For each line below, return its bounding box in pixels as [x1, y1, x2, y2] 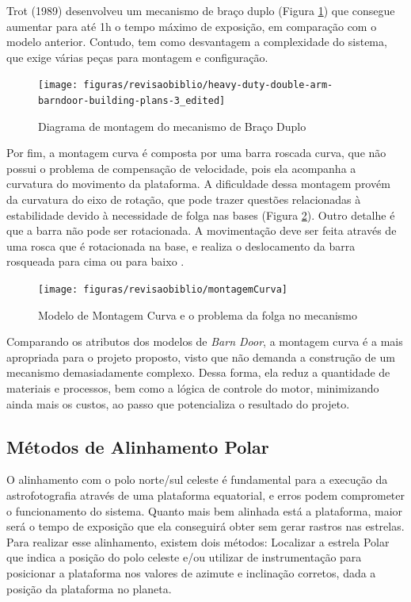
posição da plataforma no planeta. [6, 580, 172, 596]
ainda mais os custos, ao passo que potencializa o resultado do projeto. [6, 395, 350, 412]
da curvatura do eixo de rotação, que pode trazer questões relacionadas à [6, 191, 361, 208]
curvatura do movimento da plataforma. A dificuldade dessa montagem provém [6, 175, 390, 192]
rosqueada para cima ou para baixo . [6, 253, 185, 270]
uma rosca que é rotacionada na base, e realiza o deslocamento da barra [6, 237, 356, 254]
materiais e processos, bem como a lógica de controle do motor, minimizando [6, 380, 379, 397]
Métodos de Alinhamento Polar [6, 434, 269, 458]
